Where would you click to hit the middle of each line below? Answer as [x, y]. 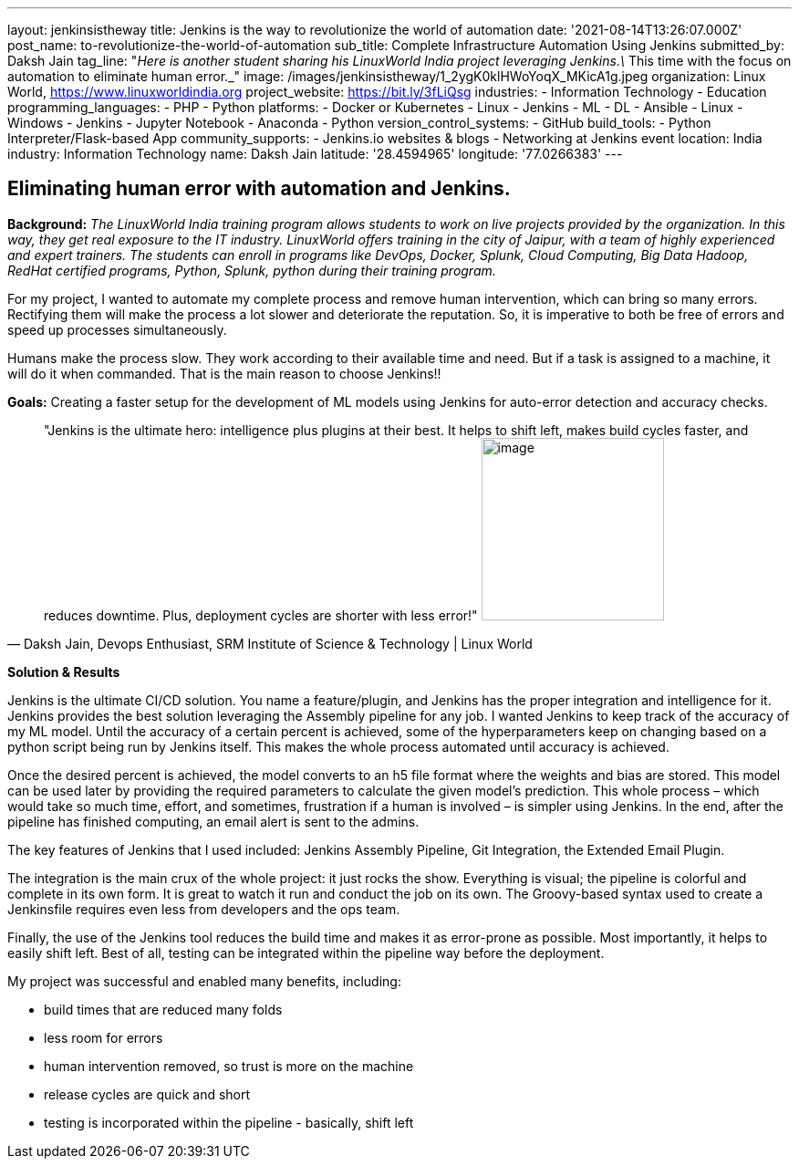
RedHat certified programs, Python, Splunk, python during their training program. [252, 270]
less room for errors [104, 1037]
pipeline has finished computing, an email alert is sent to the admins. [213, 821]
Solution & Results [64, 671]
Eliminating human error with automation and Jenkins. [259, 189]
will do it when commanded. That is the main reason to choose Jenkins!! [224, 373]
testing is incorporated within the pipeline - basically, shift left [229, 1122]
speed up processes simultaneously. [117, 329]
